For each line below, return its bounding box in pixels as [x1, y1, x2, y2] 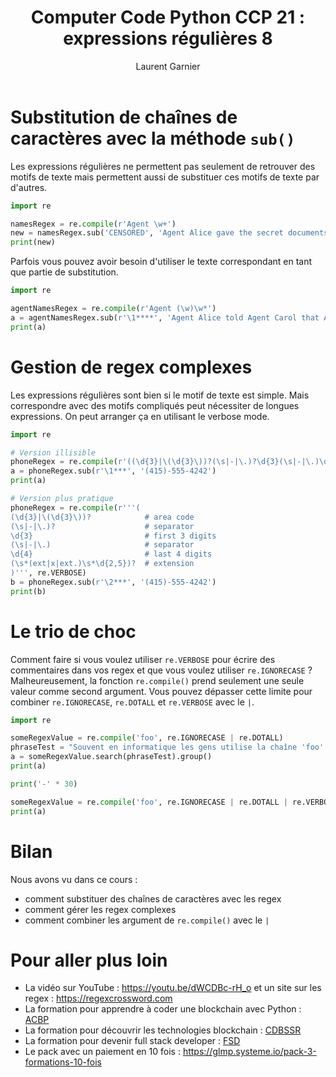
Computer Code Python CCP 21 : [30, 6, 306, 29]
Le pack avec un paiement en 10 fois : [24, 1046, 181, 1058]
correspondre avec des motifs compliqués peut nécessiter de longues [10, 399, 300, 411]
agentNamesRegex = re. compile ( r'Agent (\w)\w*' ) [10, 304, 217, 314]
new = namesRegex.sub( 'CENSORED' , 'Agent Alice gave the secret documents [10, 228, 329, 238]
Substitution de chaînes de [10, 106, 238, 128]
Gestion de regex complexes [10, 356, 253, 378]
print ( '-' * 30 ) [10, 779, 78, 789]
